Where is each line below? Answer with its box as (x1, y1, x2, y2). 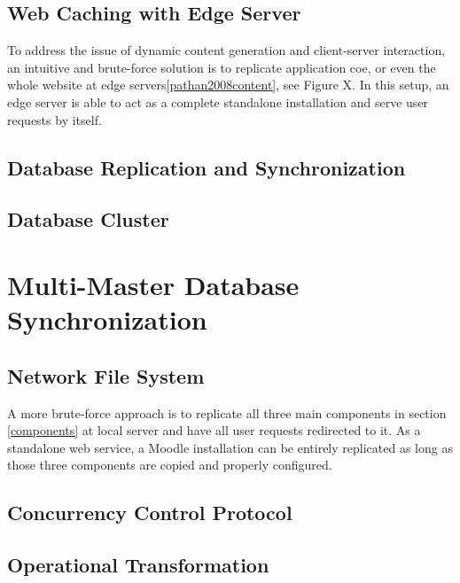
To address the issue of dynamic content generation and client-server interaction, (7, 41, 446, 59)
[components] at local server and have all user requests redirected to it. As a (7, 421, 421, 439)
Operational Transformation (7, 551, 269, 579)
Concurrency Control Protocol (7, 499, 292, 526)
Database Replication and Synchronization (7, 153, 406, 181)
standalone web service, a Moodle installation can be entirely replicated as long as (7, 438, 453, 456)
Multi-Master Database (7, 266, 300, 302)
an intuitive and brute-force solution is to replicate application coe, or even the (7, 58, 436, 76)
